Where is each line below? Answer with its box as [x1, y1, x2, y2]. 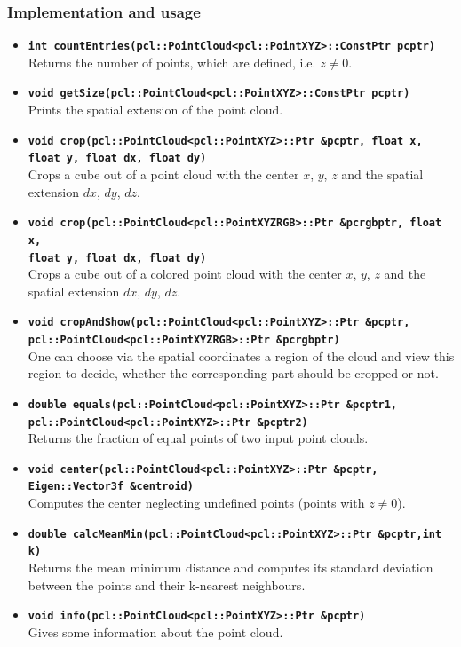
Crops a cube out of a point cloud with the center [28, 165, 299, 184]
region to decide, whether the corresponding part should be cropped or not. [28, 364, 439, 383]
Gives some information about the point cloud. [28, 622, 283, 641]
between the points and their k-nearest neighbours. [28, 575, 306, 594]
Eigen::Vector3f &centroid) [28, 480, 194, 493]
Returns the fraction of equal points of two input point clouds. [28, 429, 369, 447]
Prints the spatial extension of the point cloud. [28, 100, 283, 119]
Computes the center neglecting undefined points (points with [28, 493, 365, 512]
